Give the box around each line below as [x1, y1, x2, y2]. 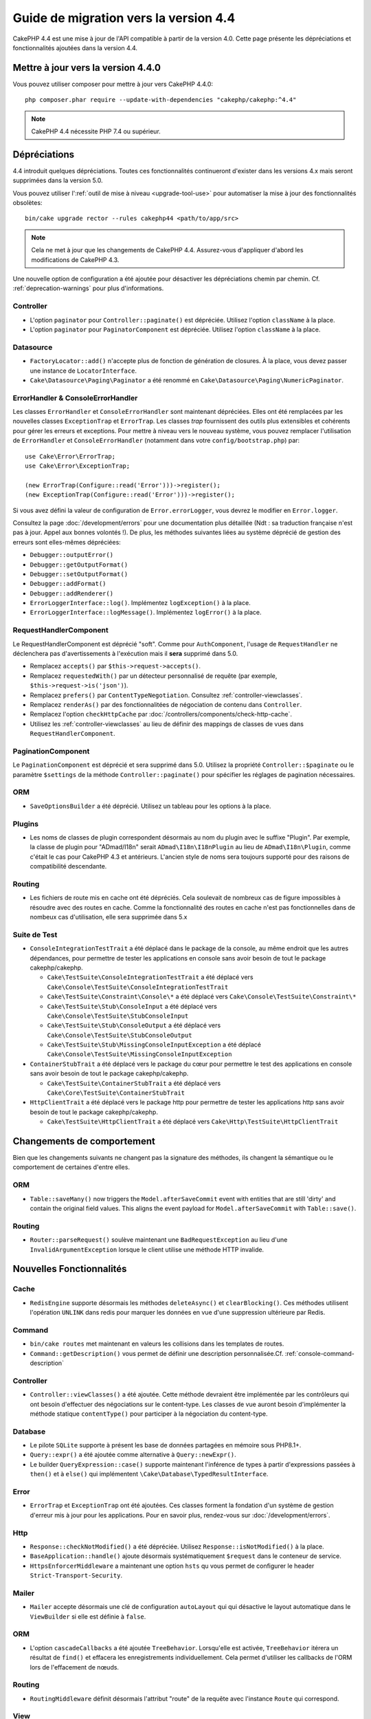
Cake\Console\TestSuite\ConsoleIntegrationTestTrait [47, 983, 229, 991]
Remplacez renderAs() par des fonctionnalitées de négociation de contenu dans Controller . [30, 700, 302, 708]
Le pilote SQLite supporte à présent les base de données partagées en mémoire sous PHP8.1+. [30, 1441, 302, 1449]
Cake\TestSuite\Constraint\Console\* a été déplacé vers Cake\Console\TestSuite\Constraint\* [47, 992, 357, 1000]
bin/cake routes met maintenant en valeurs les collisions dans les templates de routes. [30, 1339, 284, 1348]
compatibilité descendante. [30, 862, 107, 871]
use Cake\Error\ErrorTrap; [25, 452, 116, 460]
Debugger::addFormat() [30, 580, 106, 588]
